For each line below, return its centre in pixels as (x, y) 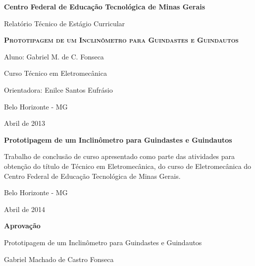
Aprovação (22, 226)
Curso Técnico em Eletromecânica (55, 73)
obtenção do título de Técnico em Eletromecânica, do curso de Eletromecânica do (128, 166)
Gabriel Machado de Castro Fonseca (59, 259)
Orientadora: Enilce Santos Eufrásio (58, 89)
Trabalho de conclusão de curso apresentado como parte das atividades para (120, 156)
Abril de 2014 (25, 209)
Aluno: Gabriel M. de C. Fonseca (54, 56)
